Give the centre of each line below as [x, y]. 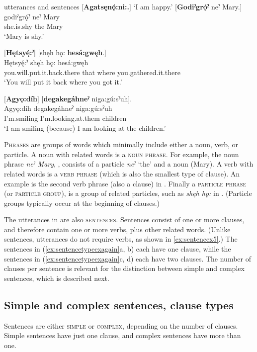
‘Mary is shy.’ [24, 36]
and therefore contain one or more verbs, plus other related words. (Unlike [117, 229]
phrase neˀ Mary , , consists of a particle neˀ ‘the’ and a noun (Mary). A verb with [129, 164]
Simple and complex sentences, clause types [119, 305]
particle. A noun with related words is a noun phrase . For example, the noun [122, 154]
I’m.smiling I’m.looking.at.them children [65, 118]
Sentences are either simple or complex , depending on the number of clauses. [121, 325]
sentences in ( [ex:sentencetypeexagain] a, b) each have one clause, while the [118, 249]
